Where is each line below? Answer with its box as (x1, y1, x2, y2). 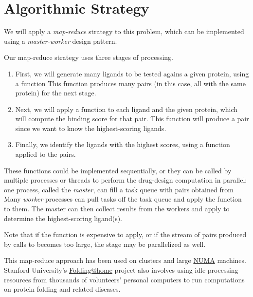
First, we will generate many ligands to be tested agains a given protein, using (15, 68, 249, 78)
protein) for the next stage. (15, 88, 96, 98)
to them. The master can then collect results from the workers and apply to (4, 204, 230, 214)
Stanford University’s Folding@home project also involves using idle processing (4, 265, 238, 275)
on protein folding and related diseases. (4, 284, 121, 294)
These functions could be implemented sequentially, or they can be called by (4, 165, 232, 175)
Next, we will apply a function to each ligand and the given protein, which (15, 104, 238, 114)
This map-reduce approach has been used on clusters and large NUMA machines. (4, 255, 246, 265)
